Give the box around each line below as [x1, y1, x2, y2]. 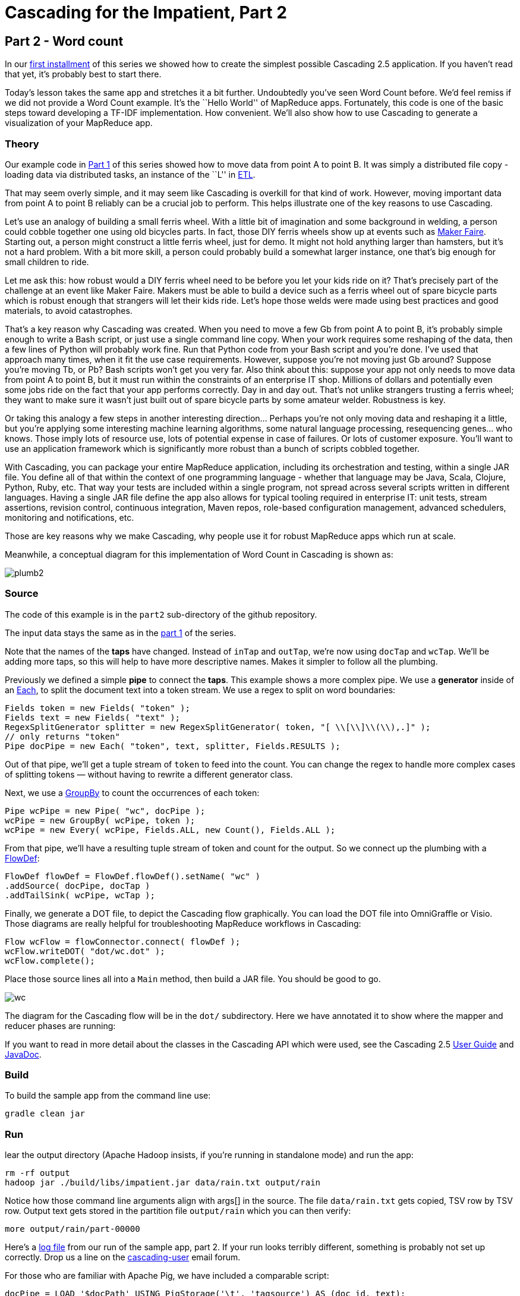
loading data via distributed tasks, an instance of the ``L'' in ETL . [5, 169, 256, 180]
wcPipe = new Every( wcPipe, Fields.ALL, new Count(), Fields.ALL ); [5, 825, 336, 835]
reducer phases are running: [5, 1020, 116, 1031]
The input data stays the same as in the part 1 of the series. [5, 627, 237, 638]
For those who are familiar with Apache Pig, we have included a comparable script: [5, 1270, 329, 1281]
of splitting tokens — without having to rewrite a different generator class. [5, 769, 293, 779]
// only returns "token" [5, 731, 120, 741]
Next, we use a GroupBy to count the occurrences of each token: [5, 787, 260, 798]
